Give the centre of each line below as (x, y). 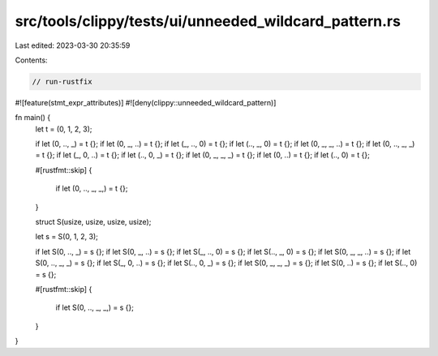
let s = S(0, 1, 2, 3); (67, 237)
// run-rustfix (62, 81)
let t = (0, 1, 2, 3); (64, 129)
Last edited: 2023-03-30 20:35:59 (73, 45)
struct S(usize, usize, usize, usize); (93, 222)
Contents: (31, 60)
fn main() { (33, 118)
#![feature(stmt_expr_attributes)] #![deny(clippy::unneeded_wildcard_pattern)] (146, 102)
